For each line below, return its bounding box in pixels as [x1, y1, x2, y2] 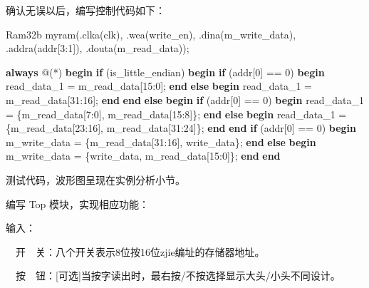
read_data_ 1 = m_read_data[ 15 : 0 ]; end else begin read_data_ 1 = [6, 78, 312, 93]
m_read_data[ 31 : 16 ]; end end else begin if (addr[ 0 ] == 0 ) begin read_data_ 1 [6, 92, 364, 107]
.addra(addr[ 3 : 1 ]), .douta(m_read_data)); [6, 41, 189, 56]
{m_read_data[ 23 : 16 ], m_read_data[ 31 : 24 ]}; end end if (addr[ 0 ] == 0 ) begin [6, 120, 356, 135]
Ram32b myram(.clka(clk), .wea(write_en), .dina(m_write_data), [6, 26, 296, 41]
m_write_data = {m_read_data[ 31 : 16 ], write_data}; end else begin [6, 134, 316, 149]
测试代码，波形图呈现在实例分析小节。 [6, 172, 185, 187]
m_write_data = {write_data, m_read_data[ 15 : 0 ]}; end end [6, 148, 281, 163]
